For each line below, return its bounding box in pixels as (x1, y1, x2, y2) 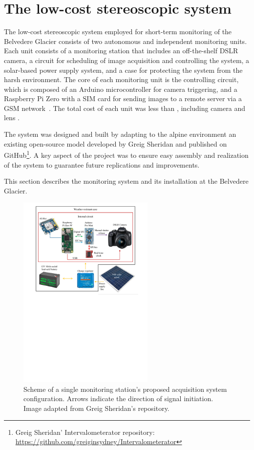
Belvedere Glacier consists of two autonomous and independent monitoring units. (4, 36, 247, 46)
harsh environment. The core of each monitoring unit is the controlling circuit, (4, 74, 239, 85)
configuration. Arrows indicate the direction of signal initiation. (23, 393, 213, 404)
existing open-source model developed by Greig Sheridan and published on (4, 138, 227, 149)
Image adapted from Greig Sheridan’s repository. (23, 403, 169, 413)
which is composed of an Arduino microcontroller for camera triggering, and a (4, 84, 237, 94)
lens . (4, 112, 20, 123)
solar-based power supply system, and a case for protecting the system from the (4, 64, 243, 75)
